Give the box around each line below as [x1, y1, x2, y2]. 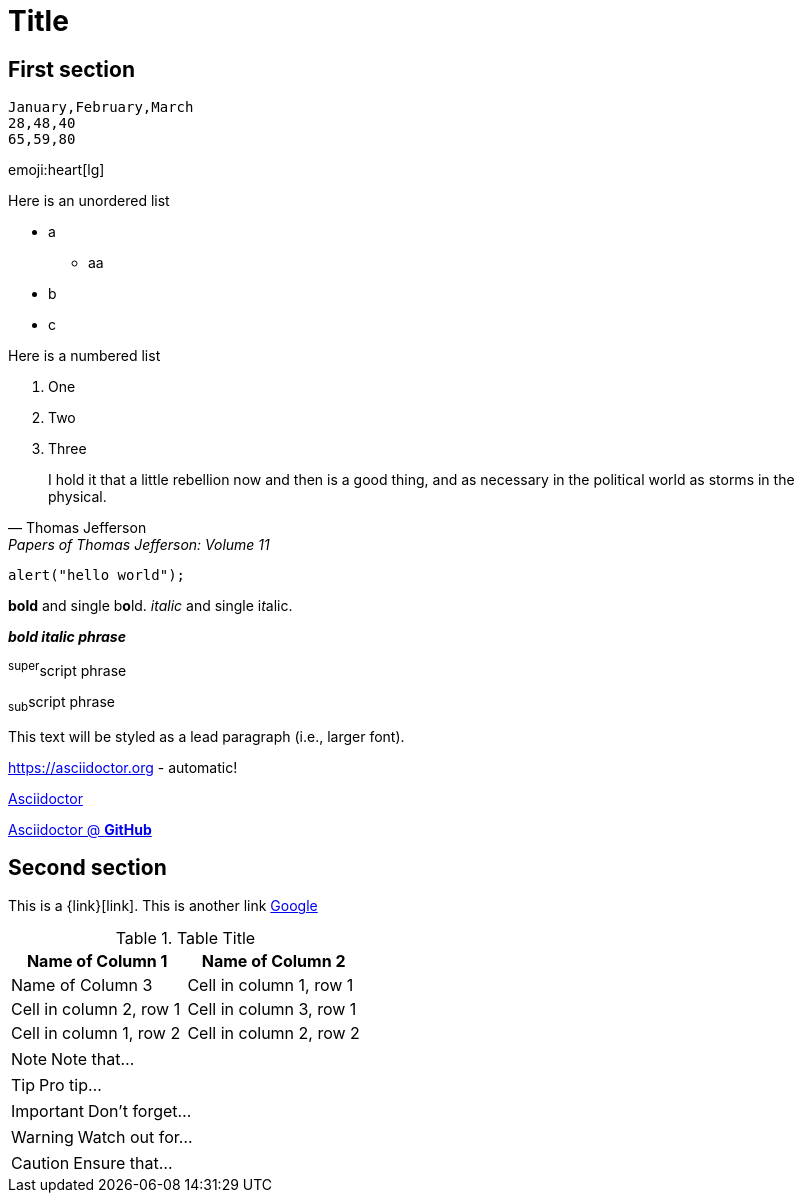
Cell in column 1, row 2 [11, 1023, 181, 1044]
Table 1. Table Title [115, 928, 256, 949]
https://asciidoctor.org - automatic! [8, 758, 238, 776]
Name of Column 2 [201, 951, 346, 972]
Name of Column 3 [11, 975, 153, 996]
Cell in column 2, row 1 [11, 999, 181, 1020]
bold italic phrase [8, 628, 126, 646]
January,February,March [8, 99, 194, 116]
